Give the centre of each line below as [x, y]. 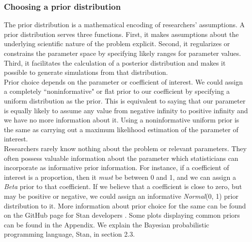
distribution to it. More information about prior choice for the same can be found [125, 205]
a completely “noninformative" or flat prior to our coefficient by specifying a [117, 91]
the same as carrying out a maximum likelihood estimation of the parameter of [121, 129]
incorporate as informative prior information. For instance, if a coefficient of [117, 167]
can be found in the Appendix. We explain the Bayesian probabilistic [107, 224]
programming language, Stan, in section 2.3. [70, 234]
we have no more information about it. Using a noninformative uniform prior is [122, 120]
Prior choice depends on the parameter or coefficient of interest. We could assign [124, 81]
